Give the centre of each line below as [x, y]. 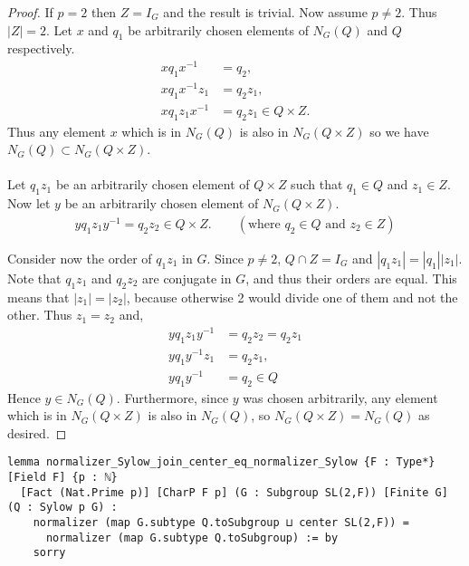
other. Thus [40, 315]
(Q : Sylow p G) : [62, 508]
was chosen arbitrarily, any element [340, 397]
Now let [29, 203]
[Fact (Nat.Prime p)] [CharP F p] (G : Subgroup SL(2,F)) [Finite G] [234, 492]
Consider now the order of [80, 258]
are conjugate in [187, 278]
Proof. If [30, 12]
